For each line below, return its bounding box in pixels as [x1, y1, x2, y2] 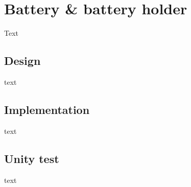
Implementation [4, 101, 90, 117]
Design [4, 53, 41, 68]
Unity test [4, 150, 59, 166]
